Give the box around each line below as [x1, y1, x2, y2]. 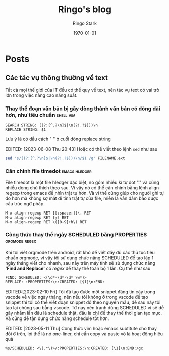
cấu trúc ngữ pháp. [5, 201, 45, 207]
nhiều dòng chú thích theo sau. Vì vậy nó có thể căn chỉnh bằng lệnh [5, 185, 148, 191]
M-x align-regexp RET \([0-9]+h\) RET [5, 220, 87, 225]
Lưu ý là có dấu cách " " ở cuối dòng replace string [5, 136, 111, 143]
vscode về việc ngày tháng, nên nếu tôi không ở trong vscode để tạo [5, 294, 148, 300]
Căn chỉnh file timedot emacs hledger [5, 167, 92, 174]
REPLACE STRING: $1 [5, 127, 46, 132]
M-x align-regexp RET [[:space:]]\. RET [5, 210, 92, 216]
